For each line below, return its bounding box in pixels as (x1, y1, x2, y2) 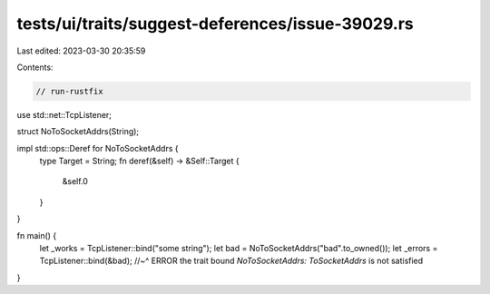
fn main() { (16, 230, 57, 240)
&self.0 (62, 176, 88, 187)
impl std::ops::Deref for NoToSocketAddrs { (16, 142, 179, 153)
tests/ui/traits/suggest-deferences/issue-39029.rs (16, 14, 414, 34)
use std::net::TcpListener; (16, 109, 113, 120)
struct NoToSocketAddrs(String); (16, 126, 140, 137)
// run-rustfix (35, 86, 103, 96)
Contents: (16, 62, 54, 73)
